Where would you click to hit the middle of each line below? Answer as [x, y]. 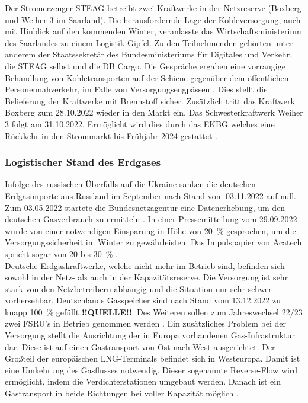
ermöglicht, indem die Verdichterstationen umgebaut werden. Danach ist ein [143, 381]
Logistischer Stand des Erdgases [83, 162]
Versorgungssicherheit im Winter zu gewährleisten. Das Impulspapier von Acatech [153, 242]
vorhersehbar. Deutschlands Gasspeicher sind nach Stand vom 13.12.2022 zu [143, 300]
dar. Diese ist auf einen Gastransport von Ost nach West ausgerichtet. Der [140, 346]
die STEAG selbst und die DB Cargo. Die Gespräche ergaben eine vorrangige [145, 65]
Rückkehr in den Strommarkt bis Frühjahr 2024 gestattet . [111, 135]
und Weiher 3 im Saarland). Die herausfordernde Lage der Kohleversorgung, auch [153, 19]
